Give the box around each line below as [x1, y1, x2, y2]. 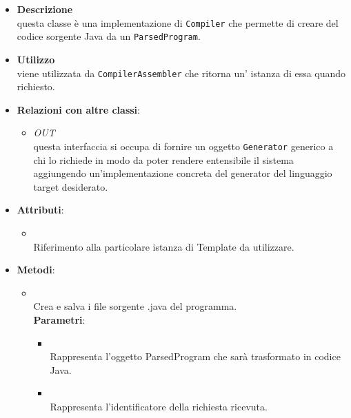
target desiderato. [33, 179, 108, 194]
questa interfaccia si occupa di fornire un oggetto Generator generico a [33, 138, 334, 153]
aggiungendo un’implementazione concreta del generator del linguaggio [33, 166, 332, 180]
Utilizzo [17, 52, 55, 66]
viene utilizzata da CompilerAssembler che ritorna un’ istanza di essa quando [17, 65, 346, 80]
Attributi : [17, 202, 64, 217]
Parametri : [33, 312, 86, 326]
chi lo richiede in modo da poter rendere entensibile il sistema [33, 152, 294, 167]
